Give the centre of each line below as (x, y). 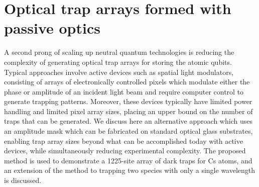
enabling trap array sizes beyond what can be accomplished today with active (123, 141)
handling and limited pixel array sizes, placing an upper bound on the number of (128, 111)
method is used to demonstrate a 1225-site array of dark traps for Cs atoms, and (128, 160)
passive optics (52, 28)
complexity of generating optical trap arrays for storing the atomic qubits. (118, 62)
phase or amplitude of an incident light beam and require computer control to (124, 91)
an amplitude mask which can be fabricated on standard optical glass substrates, (128, 131)
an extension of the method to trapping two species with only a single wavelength (130, 170)
